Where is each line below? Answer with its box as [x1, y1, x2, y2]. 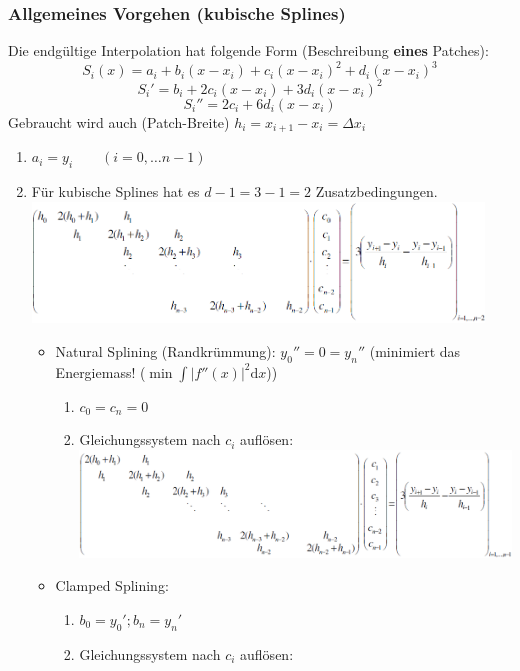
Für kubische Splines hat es [31, 181, 200, 202]
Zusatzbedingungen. [315, 181, 438, 202]
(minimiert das [369, 340, 461, 361]
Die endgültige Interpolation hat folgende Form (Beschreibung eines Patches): [8, 40, 489, 61]
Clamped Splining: [55, 575, 169, 596]
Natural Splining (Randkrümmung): [55, 340, 276, 361]
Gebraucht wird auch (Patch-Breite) [8, 111, 230, 132]
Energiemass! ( [55, 361, 146, 382]
